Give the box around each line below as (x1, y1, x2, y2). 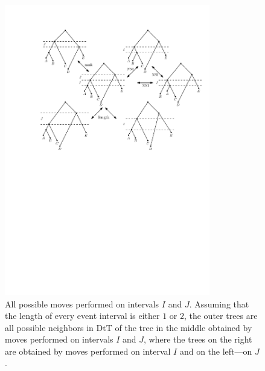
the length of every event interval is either (5, 309, 160, 322)
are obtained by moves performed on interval (5, 344, 171, 357)
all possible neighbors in (5, 321, 94, 333)
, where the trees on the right (144, 333, 252, 346)
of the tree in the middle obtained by (115, 321, 252, 333)
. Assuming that (189, 297, 249, 310)
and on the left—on (179, 344, 252, 357)
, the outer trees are (184, 309, 258, 322)
